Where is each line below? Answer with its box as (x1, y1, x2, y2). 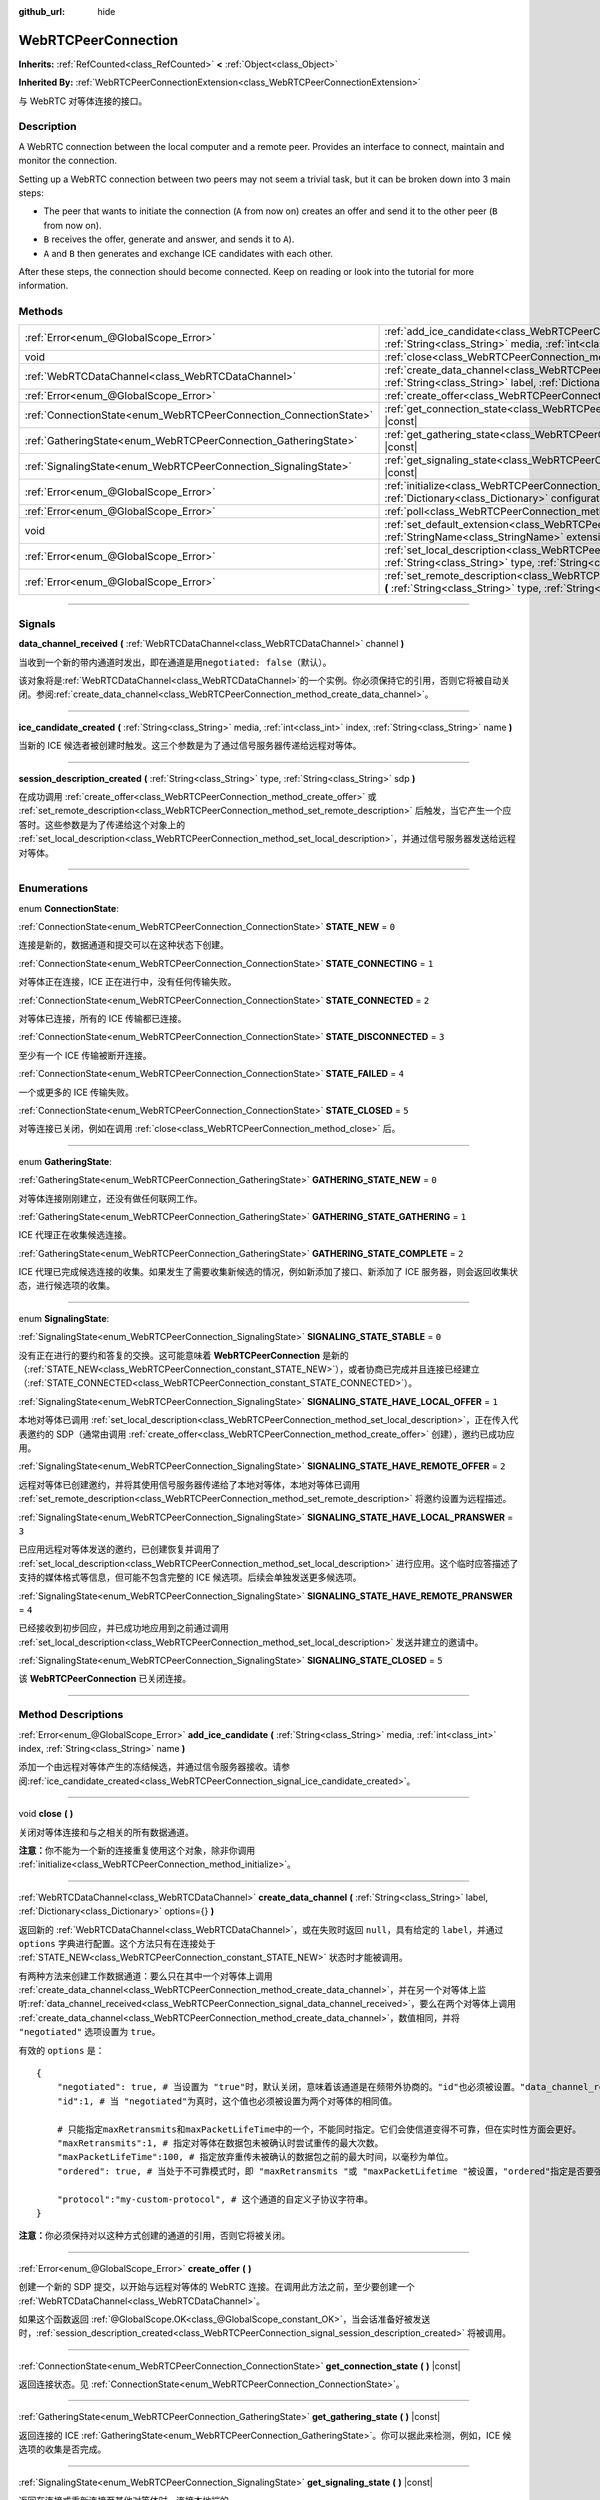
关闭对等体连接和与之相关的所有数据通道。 (18, 1826, 194, 1838)
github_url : (18, 6, 65, 17)
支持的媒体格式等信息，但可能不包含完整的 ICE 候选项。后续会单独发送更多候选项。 (18, 1571, 362, 1584)
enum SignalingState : (18, 1312, 110, 1324)
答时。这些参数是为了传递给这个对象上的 (18, 818, 185, 830)
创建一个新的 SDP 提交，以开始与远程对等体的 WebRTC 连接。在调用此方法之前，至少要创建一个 (18, 2281, 415, 2293)
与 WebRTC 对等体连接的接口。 (18, 95, 148, 107)
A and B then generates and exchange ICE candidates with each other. (43, 247, 334, 259)
